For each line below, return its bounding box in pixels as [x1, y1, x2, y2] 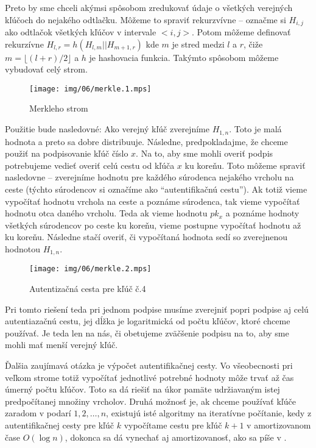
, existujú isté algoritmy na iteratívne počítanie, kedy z [106, 407, 312, 419]
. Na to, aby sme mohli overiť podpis [136, 147, 273, 160]
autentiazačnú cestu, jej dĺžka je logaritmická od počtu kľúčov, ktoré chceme [5, 315, 290, 327]
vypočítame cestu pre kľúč [124, 418, 222, 431]
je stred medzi [172, 37, 225, 50]
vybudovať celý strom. [5, 63, 88, 76]
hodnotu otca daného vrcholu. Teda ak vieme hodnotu [5, 207, 208, 219]
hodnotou [5, 242, 40, 255]
